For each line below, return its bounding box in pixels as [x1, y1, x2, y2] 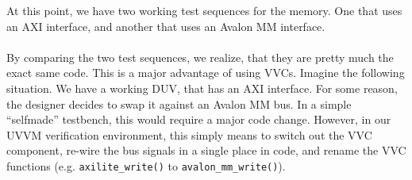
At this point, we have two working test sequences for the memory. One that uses [6, 2, 402, 18]
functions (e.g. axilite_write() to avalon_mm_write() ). [6, 157, 286, 174]
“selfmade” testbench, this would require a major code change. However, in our [6, 111, 391, 128]
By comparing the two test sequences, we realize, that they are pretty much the [6, 48, 394, 65]
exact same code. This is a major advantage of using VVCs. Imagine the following [6, 64, 405, 81]
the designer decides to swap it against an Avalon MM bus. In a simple [6, 95, 352, 112]
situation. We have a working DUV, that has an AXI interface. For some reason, [6, 79, 398, 96]
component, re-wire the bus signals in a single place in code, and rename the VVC [6, 142, 406, 159]
